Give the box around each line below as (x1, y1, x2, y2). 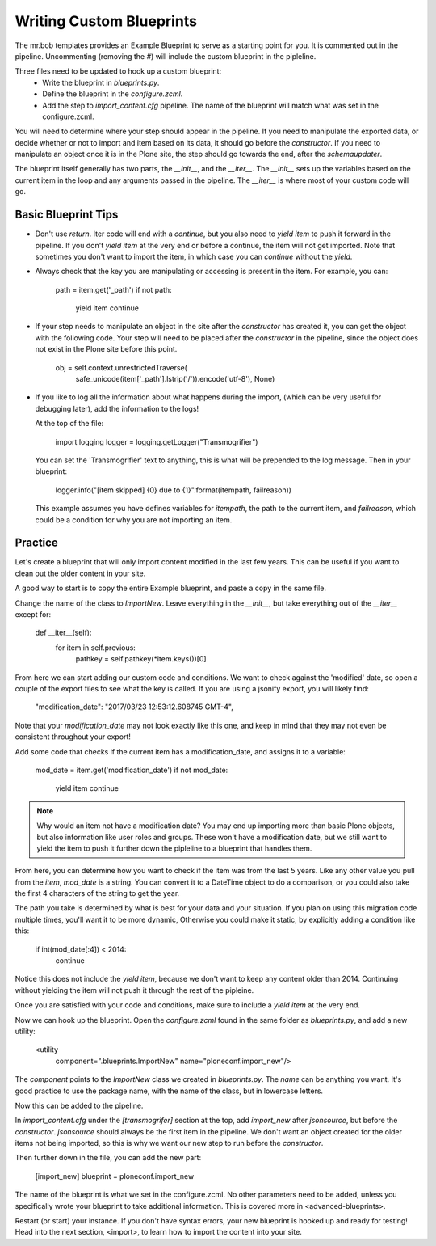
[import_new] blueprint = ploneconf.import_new (35, 1171, 195, 1181)
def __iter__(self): (35, 627, 92, 638)
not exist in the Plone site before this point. (35, 344, 178, 354)
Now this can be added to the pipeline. (15, 1100, 144, 1110)
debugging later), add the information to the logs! (35, 403, 199, 413)
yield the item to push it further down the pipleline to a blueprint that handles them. (36, 843, 312, 853)
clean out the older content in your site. (15, 568, 146, 578)
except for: (15, 610, 52, 619)
